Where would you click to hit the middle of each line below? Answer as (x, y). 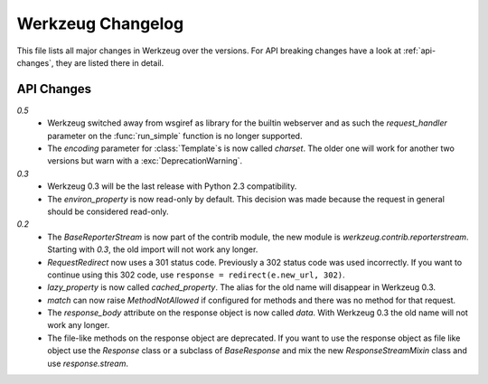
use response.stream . (88, 363)
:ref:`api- (419, 51)
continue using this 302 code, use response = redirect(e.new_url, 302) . (196, 275)
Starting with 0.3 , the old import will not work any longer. (153, 249)
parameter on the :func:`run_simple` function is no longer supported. (175, 136)
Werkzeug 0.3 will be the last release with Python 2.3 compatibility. (172, 186)
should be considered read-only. (108, 211)
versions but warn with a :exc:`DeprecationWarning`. (145, 161)
